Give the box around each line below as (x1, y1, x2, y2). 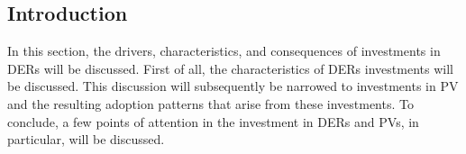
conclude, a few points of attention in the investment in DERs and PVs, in (7, 112, 419, 131)
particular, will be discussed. (7, 130, 165, 149)
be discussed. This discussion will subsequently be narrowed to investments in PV (7, 77, 459, 95)
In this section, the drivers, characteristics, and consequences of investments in (7, 41, 441, 60)
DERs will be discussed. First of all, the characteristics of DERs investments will (7, 59, 453, 77)
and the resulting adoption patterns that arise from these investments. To (7, 94, 414, 113)
